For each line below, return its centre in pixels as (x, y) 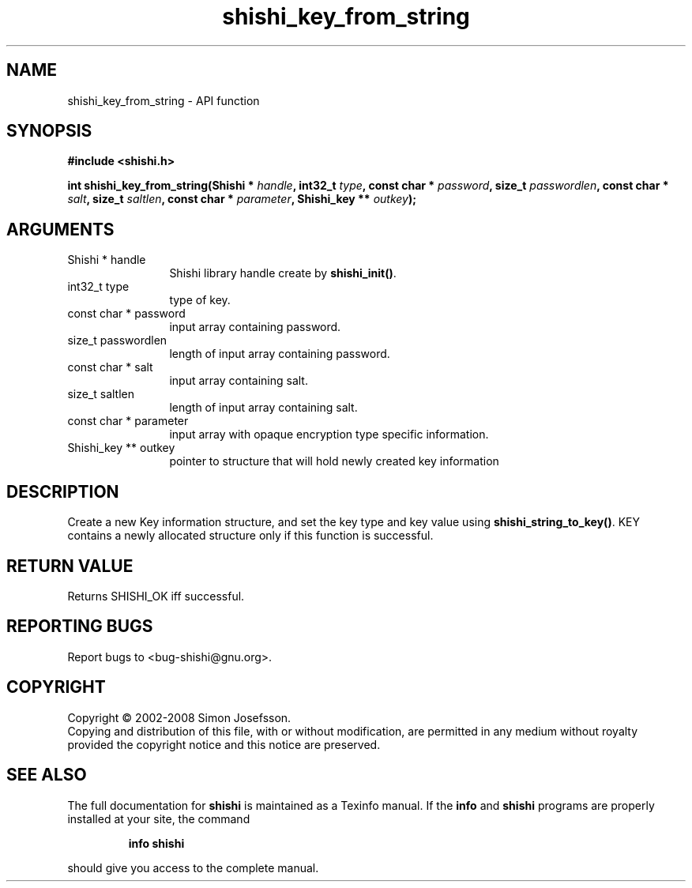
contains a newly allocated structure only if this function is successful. (250, 536)
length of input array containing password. (280, 354)
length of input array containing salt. (263, 408)
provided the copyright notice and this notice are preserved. (224, 744)
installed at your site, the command (159, 818)
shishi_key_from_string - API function (164, 100)
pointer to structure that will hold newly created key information (334, 461)
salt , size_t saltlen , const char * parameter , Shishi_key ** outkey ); (242, 199)
